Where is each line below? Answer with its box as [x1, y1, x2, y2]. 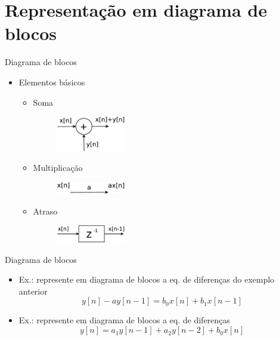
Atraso [33, 204, 58, 217]
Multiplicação [33, 161, 83, 174]
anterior [18, 284, 48, 297]
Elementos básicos [18, 75, 85, 88]
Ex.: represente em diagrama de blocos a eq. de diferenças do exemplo [18, 273, 275, 286]
